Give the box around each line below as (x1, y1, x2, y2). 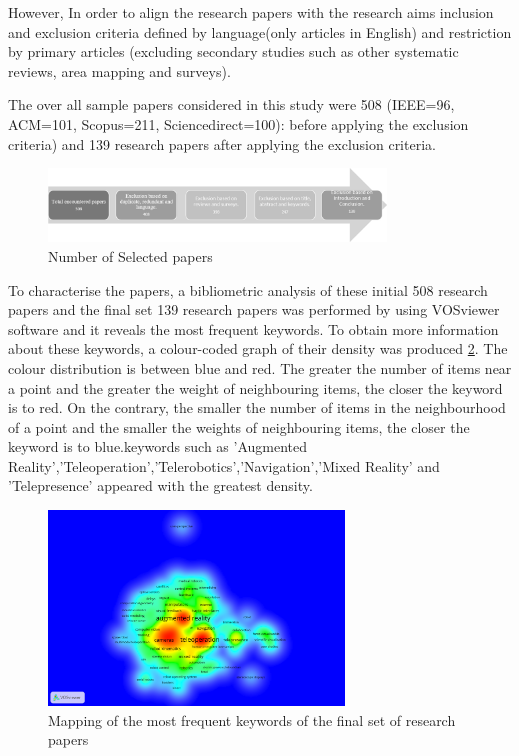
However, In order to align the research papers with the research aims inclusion (8, 2, 494, 22)
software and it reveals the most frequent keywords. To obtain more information (8, 318, 499, 339)
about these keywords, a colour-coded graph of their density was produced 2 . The (8, 338, 508, 359)
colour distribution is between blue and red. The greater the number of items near (8, 357, 512, 378)
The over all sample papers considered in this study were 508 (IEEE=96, (8, 94, 455, 115)
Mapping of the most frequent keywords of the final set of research (48, 709, 456, 730)
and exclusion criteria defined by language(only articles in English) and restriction (8, 21, 512, 42)
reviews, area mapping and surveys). (8, 60, 231, 81)
